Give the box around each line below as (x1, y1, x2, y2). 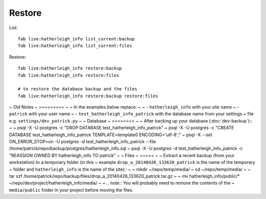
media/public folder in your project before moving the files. (9, 187, 133, 193)
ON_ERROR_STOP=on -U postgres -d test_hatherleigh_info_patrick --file (9, 139, 156, 145)
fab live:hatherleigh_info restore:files (18, 72, 119, 78)
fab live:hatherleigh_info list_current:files (18, 43, 133, 49)
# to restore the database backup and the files (18, 86, 137, 92)
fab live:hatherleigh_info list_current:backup (18, 36, 135, 41)
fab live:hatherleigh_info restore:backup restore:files (18, 93, 159, 99)
